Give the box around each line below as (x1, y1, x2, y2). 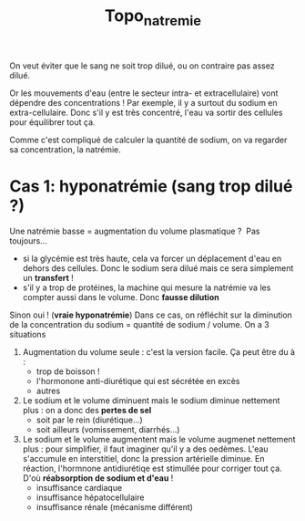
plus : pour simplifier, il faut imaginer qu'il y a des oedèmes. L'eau (22, 443, 269, 454)
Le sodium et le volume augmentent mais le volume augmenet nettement (22, 433, 296, 444)
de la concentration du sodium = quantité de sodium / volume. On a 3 (9, 318, 270, 329)
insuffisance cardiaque (36, 482, 123, 493)
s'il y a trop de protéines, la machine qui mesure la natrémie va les (22, 282, 271, 293)
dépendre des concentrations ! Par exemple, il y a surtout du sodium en (9, 97, 278, 108)
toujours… (9, 234, 47, 246)
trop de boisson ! (36, 366, 100, 377)
